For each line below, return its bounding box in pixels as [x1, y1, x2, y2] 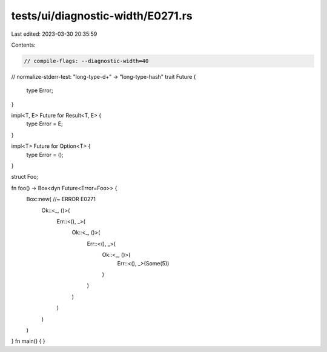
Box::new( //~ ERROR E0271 [26, 196, 96, 203]
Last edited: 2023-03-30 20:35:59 [11, 30, 97, 38]
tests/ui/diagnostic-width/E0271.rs [11, 9, 193, 22]
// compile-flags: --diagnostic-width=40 [24, 58, 149, 64]
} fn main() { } [11, 337, 45, 345]
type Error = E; [26, 120, 63, 127]
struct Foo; [11, 173, 39, 181]
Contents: [11, 41, 36, 48]
